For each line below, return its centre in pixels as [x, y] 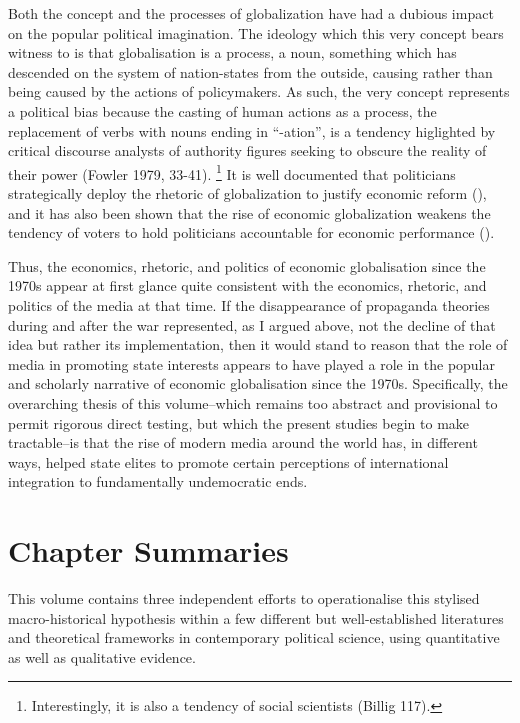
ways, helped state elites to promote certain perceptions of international [228, 461]
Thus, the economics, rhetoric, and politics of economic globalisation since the [247, 265]
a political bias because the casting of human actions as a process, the [222, 110]
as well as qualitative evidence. [102, 656]
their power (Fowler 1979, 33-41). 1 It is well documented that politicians [232, 172]
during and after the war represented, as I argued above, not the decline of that [252, 324]
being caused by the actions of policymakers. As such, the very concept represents [259, 91]
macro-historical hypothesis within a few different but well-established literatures [256, 617]
